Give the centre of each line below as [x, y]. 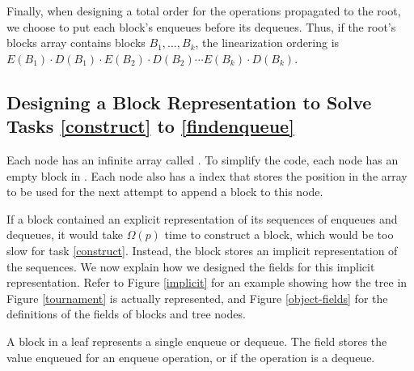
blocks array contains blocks [76, 43]
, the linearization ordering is [267, 43]
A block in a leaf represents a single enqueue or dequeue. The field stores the [197, 341]
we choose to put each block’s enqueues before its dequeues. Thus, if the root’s [201, 26]
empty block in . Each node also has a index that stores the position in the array [207, 175]
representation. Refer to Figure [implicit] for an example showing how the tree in [207, 282]
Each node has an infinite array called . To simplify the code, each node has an [203, 159]
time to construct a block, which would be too [279, 235]
